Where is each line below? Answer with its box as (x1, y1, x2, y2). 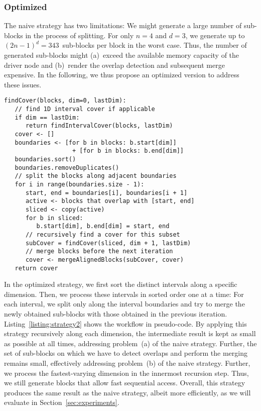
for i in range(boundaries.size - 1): (15, 180, 145, 188)
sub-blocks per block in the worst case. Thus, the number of (62, 40, 247, 50)
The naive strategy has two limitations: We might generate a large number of (4, 20, 242, 31)
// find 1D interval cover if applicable (15, 106, 155, 113)
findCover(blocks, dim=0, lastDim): (4, 97, 126, 105)
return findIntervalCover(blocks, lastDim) (25, 122, 173, 130)
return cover (15, 264, 58, 272)
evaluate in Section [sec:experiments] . (4, 397, 119, 407)
